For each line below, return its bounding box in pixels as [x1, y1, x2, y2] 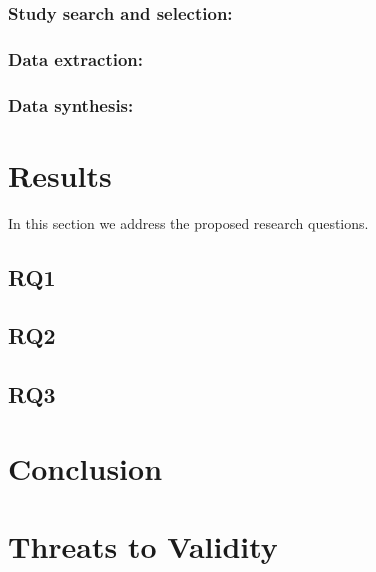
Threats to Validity [8, 526, 278, 567]
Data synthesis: [8, 92, 134, 117]
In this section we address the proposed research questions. [8, 212, 369, 233]
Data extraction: [8, 46, 144, 71]
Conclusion [8, 447, 163, 488]
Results [8, 154, 112, 195]
